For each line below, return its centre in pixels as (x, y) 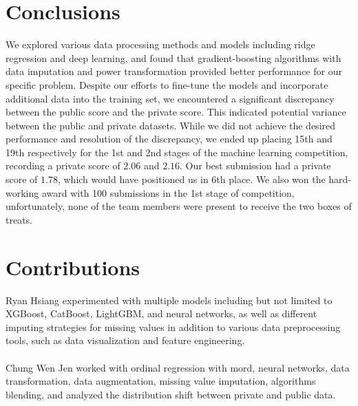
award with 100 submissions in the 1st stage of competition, (168, 192)
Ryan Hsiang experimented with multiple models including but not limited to (169, 300)
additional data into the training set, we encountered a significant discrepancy (170, 98)
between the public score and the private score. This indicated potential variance (176, 112)
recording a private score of (63, 165)
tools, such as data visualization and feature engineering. (125, 340)
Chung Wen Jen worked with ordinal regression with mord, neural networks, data (178, 367)
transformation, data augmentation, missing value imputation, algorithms (161, 381)
